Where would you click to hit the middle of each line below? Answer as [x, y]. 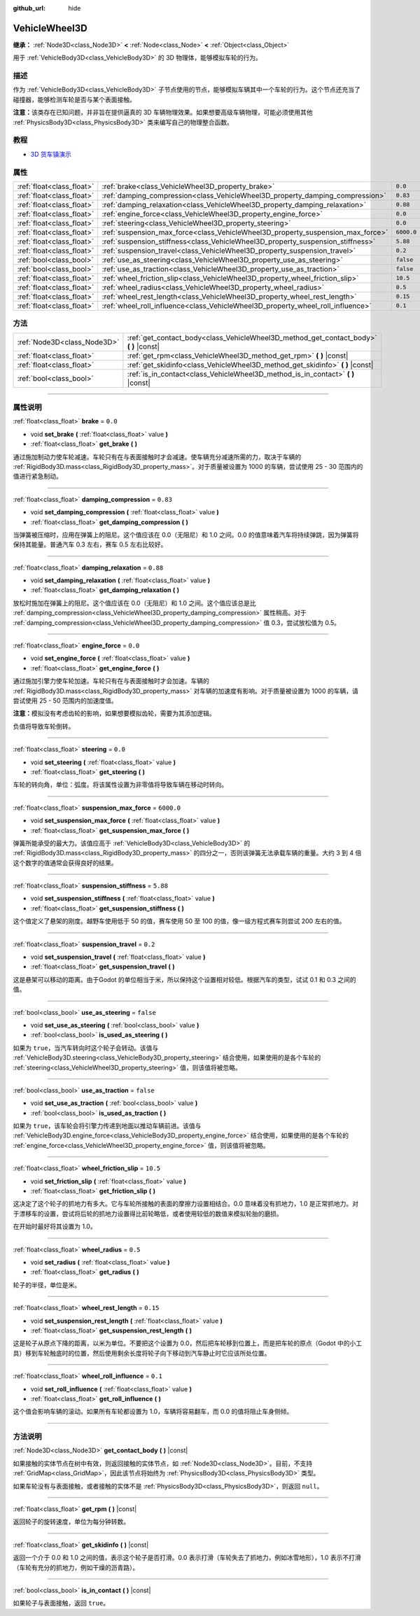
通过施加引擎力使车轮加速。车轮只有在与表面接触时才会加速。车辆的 [111, 681]
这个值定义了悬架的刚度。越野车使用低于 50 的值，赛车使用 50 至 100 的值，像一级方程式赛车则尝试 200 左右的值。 [179, 921]
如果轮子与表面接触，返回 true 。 [61, 1603]
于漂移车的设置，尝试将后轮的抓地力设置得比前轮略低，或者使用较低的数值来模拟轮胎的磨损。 [148, 1214]
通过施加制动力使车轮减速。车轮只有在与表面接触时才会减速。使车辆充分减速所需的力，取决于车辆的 [157, 457]
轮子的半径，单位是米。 [47, 1285]
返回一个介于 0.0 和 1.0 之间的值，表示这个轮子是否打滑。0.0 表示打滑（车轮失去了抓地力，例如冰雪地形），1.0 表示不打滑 [187, 1558]
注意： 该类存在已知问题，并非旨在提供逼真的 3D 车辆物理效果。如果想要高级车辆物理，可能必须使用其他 [163, 113]
